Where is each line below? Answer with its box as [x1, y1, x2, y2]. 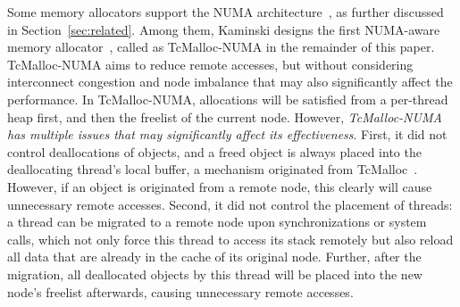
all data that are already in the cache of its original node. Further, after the [7, 247, 422, 266]
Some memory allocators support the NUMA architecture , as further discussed [7, 3, 444, 21]
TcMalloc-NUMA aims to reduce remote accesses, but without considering [7, 54, 414, 73]
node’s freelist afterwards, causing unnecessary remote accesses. [7, 282, 354, 301]
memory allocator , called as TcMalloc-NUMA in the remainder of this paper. [7, 37, 435, 56]
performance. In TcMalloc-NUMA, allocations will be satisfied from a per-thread [7, 89, 448, 108]
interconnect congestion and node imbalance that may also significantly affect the [7, 72, 453, 91]
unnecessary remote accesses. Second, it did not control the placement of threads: [7, 195, 453, 213]
